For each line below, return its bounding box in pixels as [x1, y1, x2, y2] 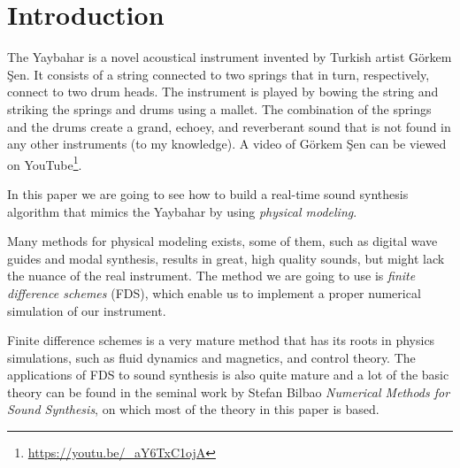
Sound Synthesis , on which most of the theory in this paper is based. [7, 400, 379, 418]
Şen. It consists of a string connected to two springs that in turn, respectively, [7, 65, 430, 83]
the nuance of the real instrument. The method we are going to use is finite [7, 266, 416, 285]
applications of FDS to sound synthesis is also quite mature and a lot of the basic [7, 365, 449, 384]
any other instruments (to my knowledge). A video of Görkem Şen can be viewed [7, 134, 447, 153]
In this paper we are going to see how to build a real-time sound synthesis [7, 184, 409, 203]
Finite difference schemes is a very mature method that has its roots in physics [7, 331, 435, 349]
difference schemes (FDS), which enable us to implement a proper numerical [7, 283, 421, 302]
